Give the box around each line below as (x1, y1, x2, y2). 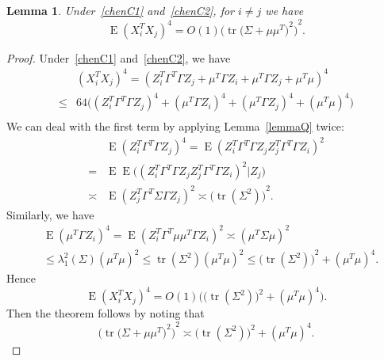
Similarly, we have (6, 206, 94, 222)
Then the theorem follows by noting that (6, 305, 205, 321)
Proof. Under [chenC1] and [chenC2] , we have (6, 49, 231, 66)
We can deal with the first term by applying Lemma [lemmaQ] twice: (6, 118, 344, 135)
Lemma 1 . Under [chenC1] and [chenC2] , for (6, 2, 235, 18)
